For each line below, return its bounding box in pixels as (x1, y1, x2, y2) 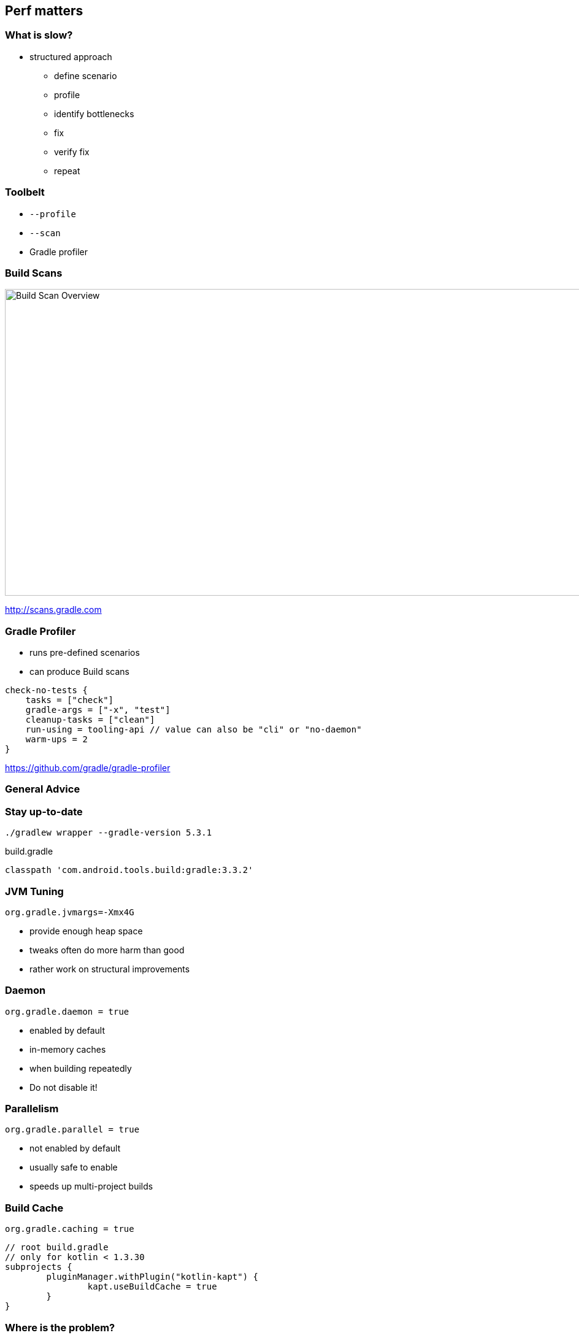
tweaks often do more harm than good (29, 944, 185, 955)
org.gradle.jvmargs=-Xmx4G (5, 907, 134, 917)
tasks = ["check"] (25, 695, 114, 706)
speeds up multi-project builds (29, 1181, 153, 1192)
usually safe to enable (29, 1162, 118, 1173)
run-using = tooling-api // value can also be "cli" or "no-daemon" (25, 725, 362, 735)
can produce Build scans (29, 666, 129, 677)
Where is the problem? (5, 1321, 115, 1334)
